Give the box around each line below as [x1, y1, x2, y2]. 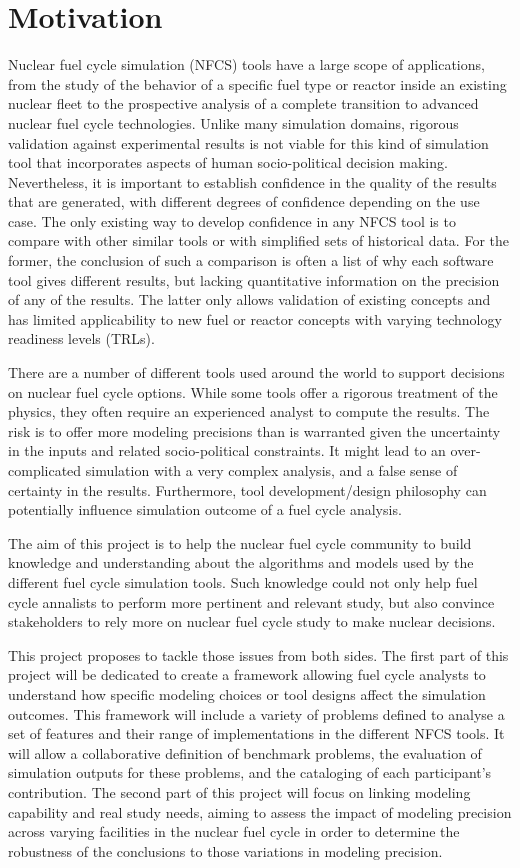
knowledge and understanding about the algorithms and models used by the [8, 552, 474, 573]
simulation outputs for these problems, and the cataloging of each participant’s [8, 762, 492, 783]
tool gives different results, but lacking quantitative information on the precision [8, 269, 500, 290]
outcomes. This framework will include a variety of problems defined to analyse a [8, 703, 505, 724]
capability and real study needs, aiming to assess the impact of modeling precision [8, 801, 512, 822]
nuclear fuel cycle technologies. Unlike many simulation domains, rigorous [8, 112, 459, 133]
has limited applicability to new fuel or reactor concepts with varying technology [8, 308, 502, 329]
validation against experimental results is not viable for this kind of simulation [8, 132, 489, 153]
